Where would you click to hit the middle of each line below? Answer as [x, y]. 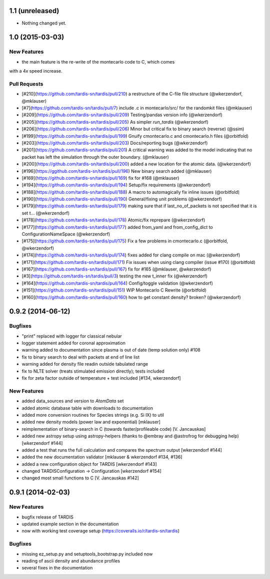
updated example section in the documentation [70, 524]
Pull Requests [26, 84]
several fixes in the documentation [57, 568]
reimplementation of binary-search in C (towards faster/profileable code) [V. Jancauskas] [114, 429]
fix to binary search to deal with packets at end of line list [81, 357]
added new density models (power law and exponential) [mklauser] [91, 422]
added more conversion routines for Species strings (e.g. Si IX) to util [93, 415]
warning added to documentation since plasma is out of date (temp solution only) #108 [111, 350]
